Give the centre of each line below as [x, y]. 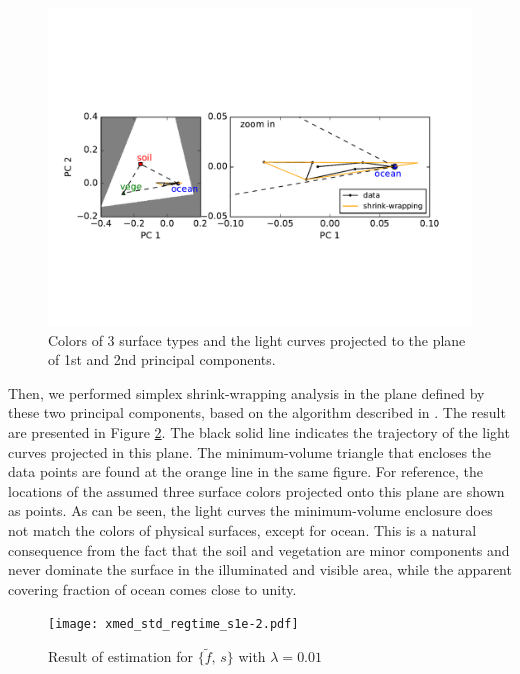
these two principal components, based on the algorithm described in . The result [257, 412]
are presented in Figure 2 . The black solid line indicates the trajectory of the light [259, 431]
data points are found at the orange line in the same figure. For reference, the [246, 471]
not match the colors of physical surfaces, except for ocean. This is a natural [242, 529]
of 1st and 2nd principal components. [162, 359]
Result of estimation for [121, 656]
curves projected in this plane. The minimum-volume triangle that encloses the [250, 451]
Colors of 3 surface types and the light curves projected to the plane [257, 339]
